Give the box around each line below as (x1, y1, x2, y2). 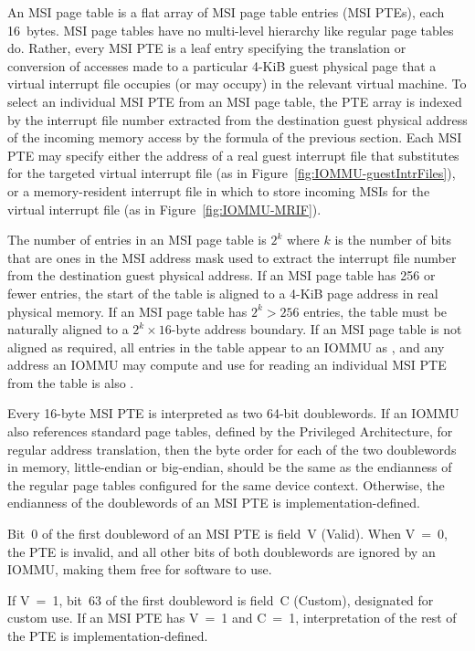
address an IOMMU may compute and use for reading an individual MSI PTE (7, 355, 447, 374)
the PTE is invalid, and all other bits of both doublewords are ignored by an (7, 541, 436, 561)
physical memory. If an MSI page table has (7, 301, 248, 320)
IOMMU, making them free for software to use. (7, 560, 272, 579)
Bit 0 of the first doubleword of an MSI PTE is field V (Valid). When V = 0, (7, 524, 448, 543)
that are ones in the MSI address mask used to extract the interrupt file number (7, 247, 457, 267)
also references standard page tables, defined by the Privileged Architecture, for (7, 422, 453, 441)
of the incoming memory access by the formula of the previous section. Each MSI (7, 128, 462, 147)
